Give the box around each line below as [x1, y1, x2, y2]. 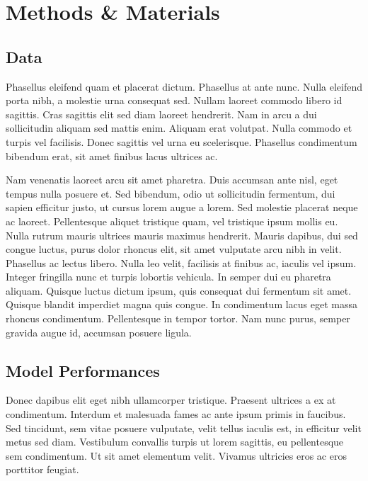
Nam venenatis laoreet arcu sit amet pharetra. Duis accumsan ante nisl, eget [6, 172, 338, 187]
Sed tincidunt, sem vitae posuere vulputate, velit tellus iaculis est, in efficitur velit [6, 420, 362, 435]
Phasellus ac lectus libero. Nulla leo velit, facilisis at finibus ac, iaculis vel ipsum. [6, 255, 357, 270]
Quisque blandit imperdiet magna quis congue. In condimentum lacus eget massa [6, 297, 358, 312]
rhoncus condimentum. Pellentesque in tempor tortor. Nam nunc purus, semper [6, 311, 350, 326]
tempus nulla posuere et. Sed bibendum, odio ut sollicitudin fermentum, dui [6, 186, 335, 200]
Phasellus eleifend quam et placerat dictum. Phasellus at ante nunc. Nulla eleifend [6, 79, 362, 94]
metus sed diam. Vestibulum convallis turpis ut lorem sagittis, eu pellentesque [6, 434, 344, 449]
